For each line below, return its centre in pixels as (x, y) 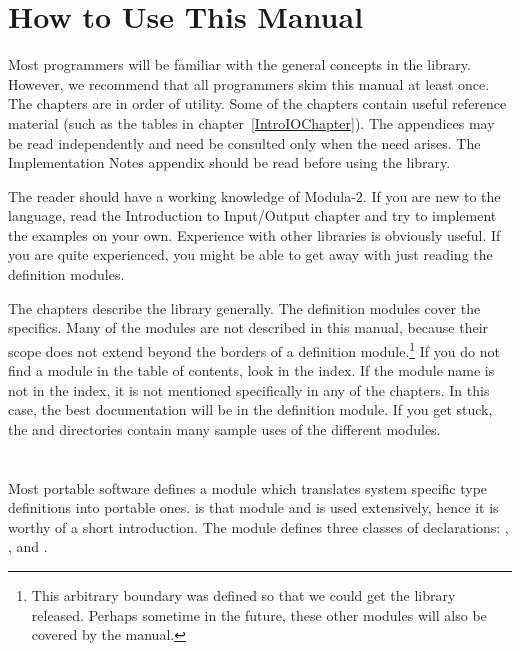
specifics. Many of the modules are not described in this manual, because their (248, 327)
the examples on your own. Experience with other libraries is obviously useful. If (254, 234)
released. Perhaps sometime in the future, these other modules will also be (259, 614)
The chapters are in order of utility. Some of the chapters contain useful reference (257, 103)
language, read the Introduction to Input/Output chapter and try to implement (252, 215)
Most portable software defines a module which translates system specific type (248, 487)
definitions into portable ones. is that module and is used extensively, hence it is (253, 507)
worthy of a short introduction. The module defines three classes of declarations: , (258, 526)
